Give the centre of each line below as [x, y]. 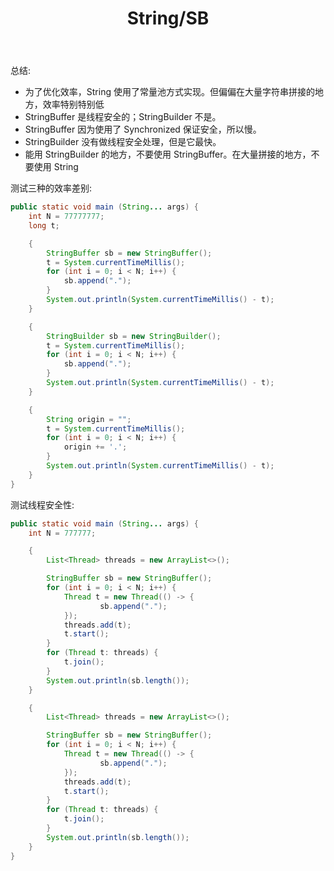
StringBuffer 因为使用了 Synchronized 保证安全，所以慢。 [143, 129]
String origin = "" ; [89, 419]
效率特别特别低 [73, 104]
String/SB [168, 18]
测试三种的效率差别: [51, 188]
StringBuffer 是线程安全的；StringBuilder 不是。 [123, 117]
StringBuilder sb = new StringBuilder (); [134, 336]
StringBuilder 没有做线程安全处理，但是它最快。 [123, 142]
